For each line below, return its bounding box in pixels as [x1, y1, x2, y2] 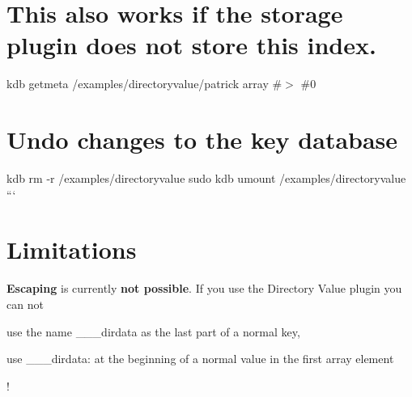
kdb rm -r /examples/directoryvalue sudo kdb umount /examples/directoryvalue [6, 170, 406, 187]
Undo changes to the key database [6, 123, 398, 156]
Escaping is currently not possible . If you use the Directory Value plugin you [6, 280, 402, 297]
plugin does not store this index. [6, 28, 376, 61]
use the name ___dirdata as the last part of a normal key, [6, 323, 300, 340]
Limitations [6, 233, 137, 266]
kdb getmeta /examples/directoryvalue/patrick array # [6, 75, 282, 92]
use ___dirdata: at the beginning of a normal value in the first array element [6, 350, 394, 367]
